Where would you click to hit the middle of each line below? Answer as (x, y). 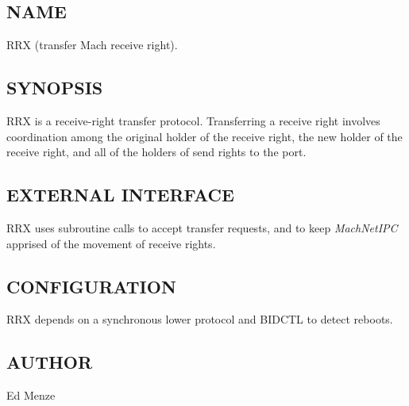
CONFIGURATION (91, 286)
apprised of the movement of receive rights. (111, 243)
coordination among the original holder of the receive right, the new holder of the (204, 136)
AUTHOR (50, 362)
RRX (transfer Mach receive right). (92, 45)
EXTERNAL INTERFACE (120, 195)
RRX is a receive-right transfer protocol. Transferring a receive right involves (193, 121)
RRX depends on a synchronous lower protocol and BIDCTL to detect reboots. (200, 319)
